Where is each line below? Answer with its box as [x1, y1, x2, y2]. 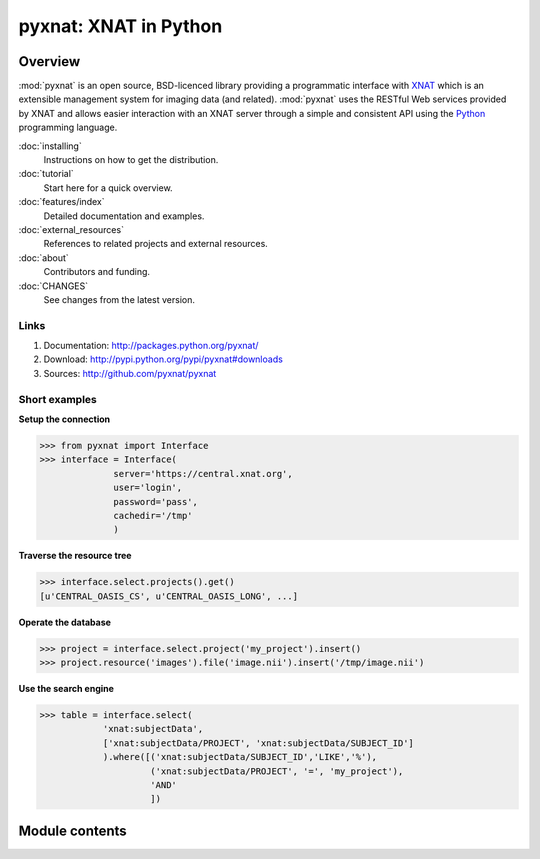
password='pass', [113, 496, 199, 507]
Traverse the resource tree [18, 550, 132, 562]
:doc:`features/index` [18, 196, 105, 208]
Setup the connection [18, 413, 111, 425]
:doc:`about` [18, 251, 69, 264]
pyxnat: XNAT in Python [18, 15, 223, 37]
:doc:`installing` [18, 140, 82, 152]
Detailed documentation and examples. [43, 210, 205, 222]
